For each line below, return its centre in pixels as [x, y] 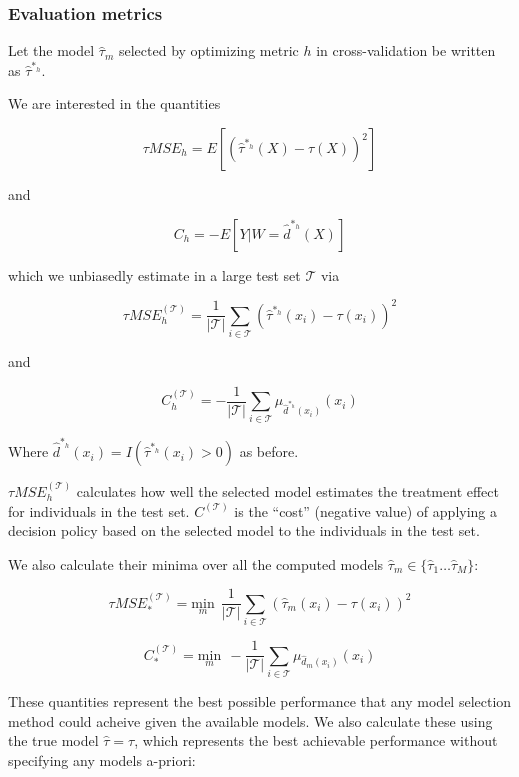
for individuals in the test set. [99, 510]
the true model [53, 740]
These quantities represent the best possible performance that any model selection [260, 700]
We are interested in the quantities [114, 103]
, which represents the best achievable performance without [316, 740]
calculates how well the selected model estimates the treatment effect [288, 490]
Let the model [51, 50]
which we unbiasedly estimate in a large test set [154, 274]
